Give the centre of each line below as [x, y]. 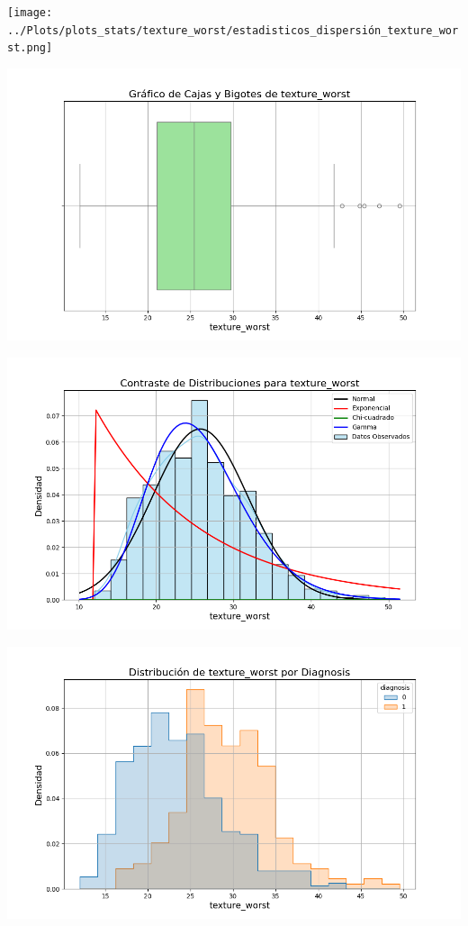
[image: [30, 13]
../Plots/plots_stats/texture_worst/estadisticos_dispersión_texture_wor [233, 30]
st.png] [30, 48]
